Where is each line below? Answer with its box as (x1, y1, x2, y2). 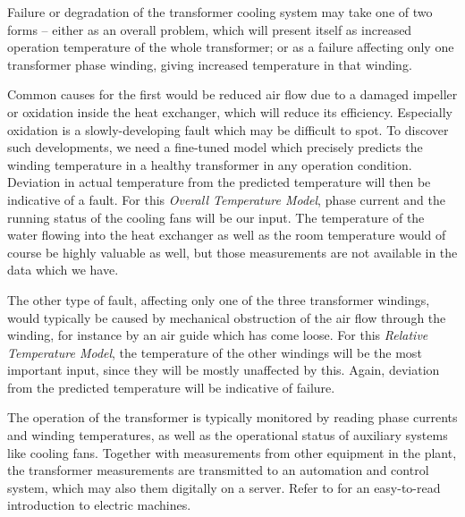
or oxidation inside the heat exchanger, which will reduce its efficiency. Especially (7, 102, 452, 121)
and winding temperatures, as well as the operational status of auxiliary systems (7, 426, 448, 445)
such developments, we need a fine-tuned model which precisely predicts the (7, 138, 423, 157)
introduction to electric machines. (7, 496, 191, 514)
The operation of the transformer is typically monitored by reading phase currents (7, 408, 458, 427)
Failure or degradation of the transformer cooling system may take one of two (7, 3, 433, 21)
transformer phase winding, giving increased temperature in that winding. (7, 55, 412, 73)
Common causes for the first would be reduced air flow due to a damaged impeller (7, 85, 458, 104)
